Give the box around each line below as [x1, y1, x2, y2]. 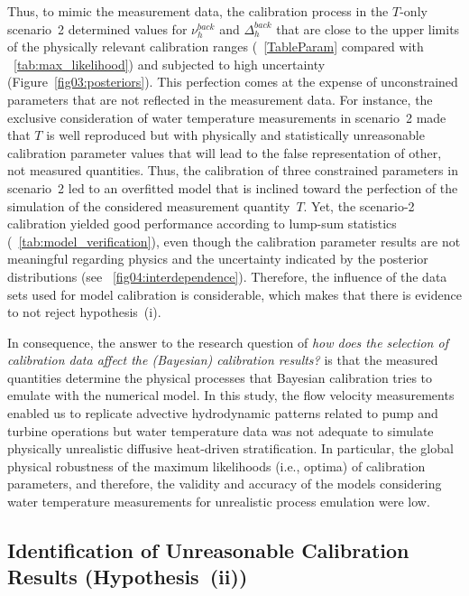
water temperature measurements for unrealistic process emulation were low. [7, 492, 430, 511]
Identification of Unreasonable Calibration [7, 536, 409, 564]
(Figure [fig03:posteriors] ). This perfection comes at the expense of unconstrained [7, 72, 458, 91]
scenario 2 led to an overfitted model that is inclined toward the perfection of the [7, 178, 458, 197]
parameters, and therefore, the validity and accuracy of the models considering [7, 474, 442, 493]
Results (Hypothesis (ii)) [7, 563, 248, 591]
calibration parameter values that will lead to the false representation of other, [7, 143, 442, 162]
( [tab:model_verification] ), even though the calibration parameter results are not [7, 231, 461, 250]
